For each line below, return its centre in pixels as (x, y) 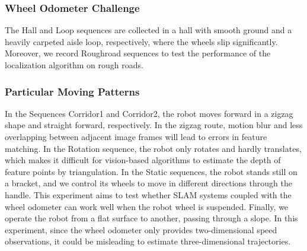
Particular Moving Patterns (72, 91)
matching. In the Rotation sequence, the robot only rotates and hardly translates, (153, 148)
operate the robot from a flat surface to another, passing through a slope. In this (151, 218)
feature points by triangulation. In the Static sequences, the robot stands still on (151, 171)
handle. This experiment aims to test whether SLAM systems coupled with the (148, 194)
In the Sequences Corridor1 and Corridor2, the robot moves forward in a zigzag (149, 113)
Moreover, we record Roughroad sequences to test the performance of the (138, 53)
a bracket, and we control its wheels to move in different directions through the (148, 183)
